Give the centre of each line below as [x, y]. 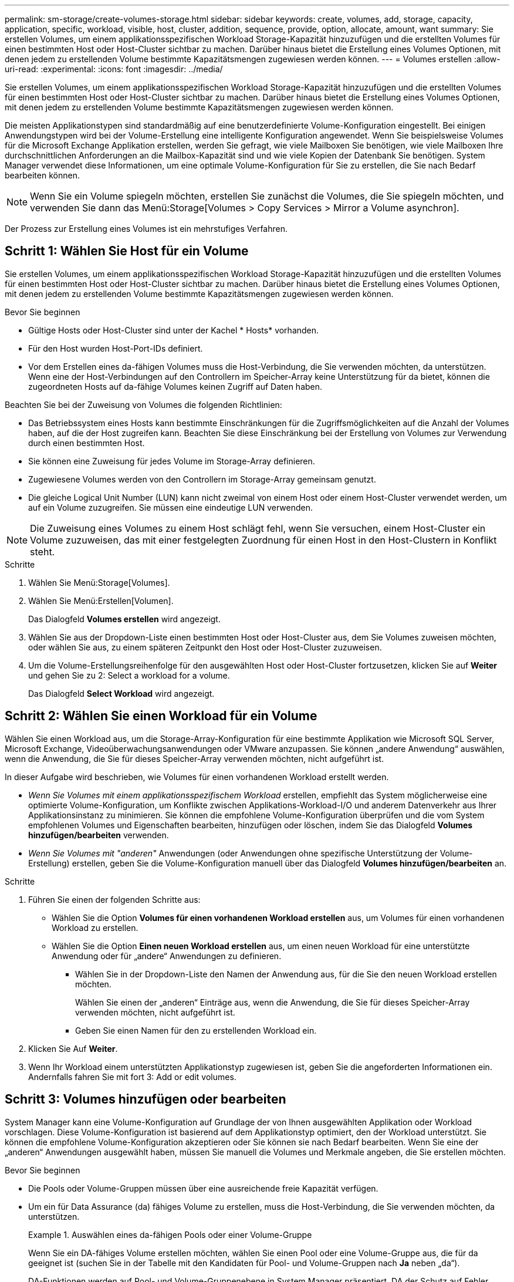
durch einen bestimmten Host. [87, 443]
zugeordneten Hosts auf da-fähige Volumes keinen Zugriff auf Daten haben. [175, 386]
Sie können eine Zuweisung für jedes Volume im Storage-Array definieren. [172, 461]
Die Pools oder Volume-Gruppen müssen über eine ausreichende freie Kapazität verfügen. [203, 1188]
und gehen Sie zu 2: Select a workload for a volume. [129, 675]
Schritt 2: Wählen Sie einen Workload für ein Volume [161, 716]
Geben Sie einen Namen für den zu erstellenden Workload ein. [196, 1030]
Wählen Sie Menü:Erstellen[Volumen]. [101, 600]
